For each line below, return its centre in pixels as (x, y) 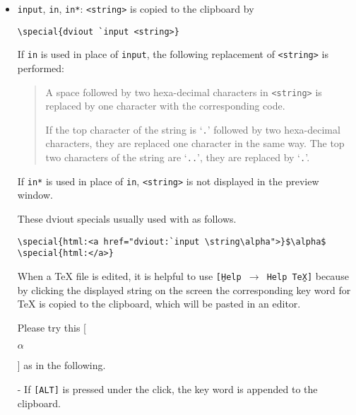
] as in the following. (61, 365)
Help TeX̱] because (308, 275)
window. (35, 195)
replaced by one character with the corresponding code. (165, 106)
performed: (41, 68)
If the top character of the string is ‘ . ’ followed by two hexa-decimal (193, 129)
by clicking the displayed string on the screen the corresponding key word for (184, 290)
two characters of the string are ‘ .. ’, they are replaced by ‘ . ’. (178, 157)
